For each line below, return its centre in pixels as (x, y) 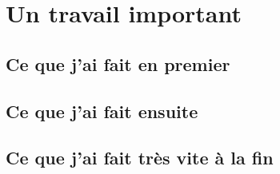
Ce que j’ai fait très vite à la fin (140, 158)
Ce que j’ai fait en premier (118, 63)
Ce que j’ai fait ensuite (102, 111)
